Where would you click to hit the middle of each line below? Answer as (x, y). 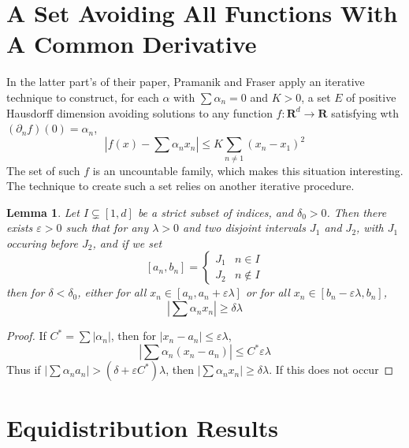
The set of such (43, 170)
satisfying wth (365, 112)
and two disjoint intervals (244, 228)
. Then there (357, 212)
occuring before (42, 243)
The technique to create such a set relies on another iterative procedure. (180, 186)
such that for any (107, 228)
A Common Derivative (132, 44)
